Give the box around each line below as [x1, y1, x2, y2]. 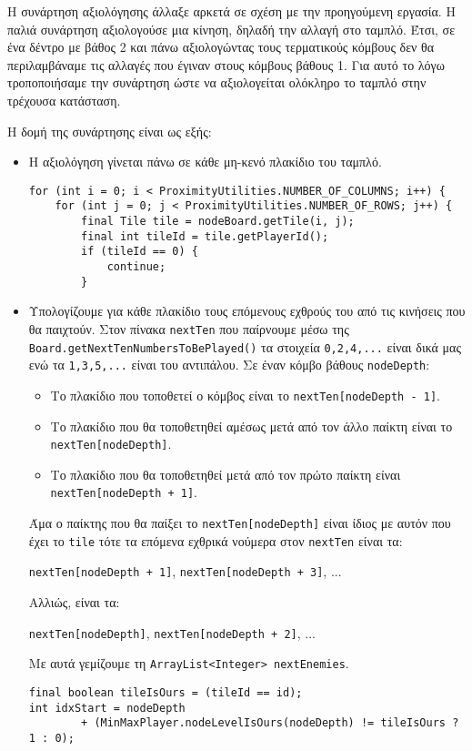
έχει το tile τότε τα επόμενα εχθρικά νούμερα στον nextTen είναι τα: [28, 531, 403, 550]
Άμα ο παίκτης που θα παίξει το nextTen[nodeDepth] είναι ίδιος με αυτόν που [28, 513, 451, 533]
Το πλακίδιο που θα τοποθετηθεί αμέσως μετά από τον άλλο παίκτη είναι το [50, 416, 453, 435]
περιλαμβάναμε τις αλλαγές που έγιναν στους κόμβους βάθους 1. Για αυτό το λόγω [7, 55, 445, 74]
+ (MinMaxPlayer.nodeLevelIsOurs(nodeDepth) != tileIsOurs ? [81, 716, 459, 730]
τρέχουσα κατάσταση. [7, 90, 121, 109]
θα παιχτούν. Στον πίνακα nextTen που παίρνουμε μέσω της [28, 319, 349, 338]
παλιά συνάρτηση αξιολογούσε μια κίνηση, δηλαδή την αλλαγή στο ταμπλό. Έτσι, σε [7, 19, 456, 38]
